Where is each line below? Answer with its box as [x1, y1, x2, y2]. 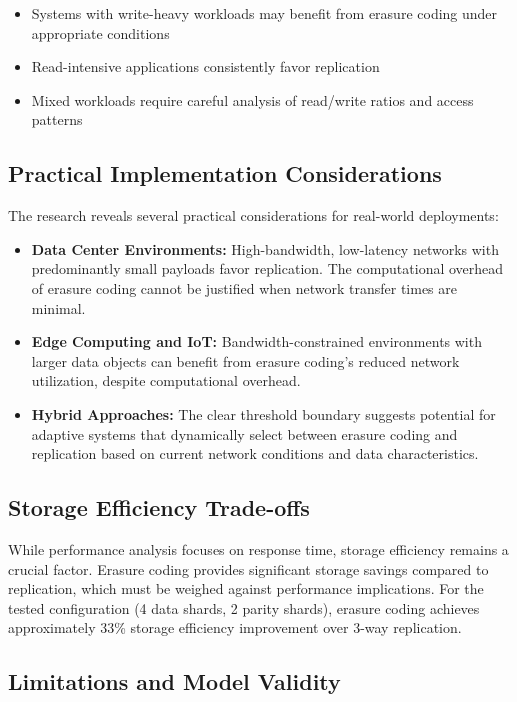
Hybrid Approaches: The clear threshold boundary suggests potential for [31, 403, 496, 424]
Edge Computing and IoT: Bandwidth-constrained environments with [31, 331, 482, 352]
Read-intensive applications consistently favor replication [31, 56, 380, 77]
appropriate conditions [31, 22, 170, 43]
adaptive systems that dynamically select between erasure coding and [31, 423, 458, 444]
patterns [31, 109, 83, 130]
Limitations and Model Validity [8, 666, 341, 697]
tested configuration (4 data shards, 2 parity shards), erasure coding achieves [8, 597, 480, 618]
